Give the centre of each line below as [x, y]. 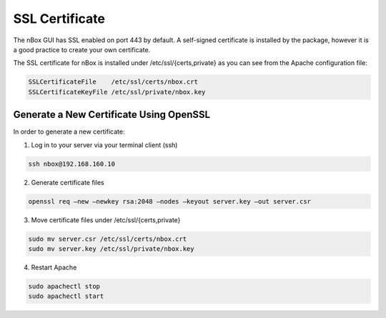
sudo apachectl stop [64, 286]
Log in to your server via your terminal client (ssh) [104, 145]
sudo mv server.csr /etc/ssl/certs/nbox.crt [108, 239]
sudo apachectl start [66, 296]
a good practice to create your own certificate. [82, 49]
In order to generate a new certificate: [69, 131]
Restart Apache [54, 267]
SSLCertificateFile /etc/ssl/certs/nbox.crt [113, 82]
